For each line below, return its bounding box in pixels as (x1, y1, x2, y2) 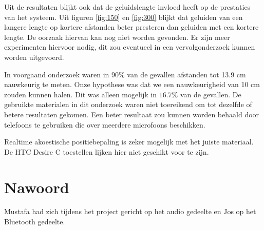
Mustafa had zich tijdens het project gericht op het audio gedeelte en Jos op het (4, 206, 256, 217)
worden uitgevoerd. (4, 51, 64, 62)
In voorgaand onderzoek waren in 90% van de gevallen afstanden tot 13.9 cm (4, 69, 246, 79)
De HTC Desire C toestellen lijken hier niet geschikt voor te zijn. (4, 146, 209, 157)
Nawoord (4, 176, 69, 197)
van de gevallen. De (180, 89, 241, 99)
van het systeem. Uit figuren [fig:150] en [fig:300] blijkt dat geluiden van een (4, 11, 243, 22)
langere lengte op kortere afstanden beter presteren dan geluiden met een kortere (4, 22, 259, 32)
